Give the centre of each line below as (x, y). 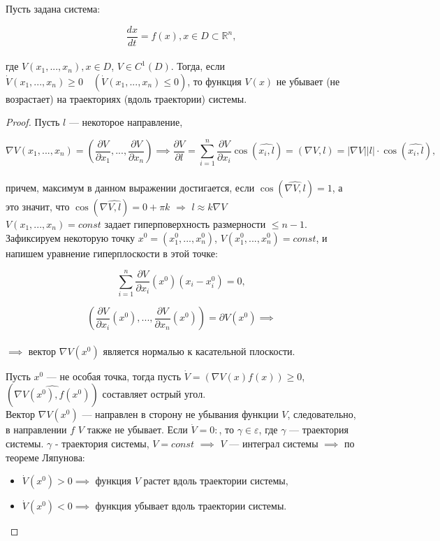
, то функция (214, 81)
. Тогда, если (198, 66)
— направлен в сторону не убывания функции (180, 414)
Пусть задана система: (53, 8)
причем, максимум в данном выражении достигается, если (130, 187)
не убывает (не (308, 81)
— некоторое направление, (126, 122)
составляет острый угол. (154, 394)
